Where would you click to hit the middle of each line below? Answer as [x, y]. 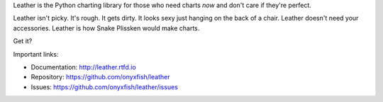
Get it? [23, 41]
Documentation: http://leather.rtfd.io [83, 67]
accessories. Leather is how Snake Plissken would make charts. [106, 28]
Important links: [36, 54]
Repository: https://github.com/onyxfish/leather [100, 77]
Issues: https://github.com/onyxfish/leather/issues [105, 87]
